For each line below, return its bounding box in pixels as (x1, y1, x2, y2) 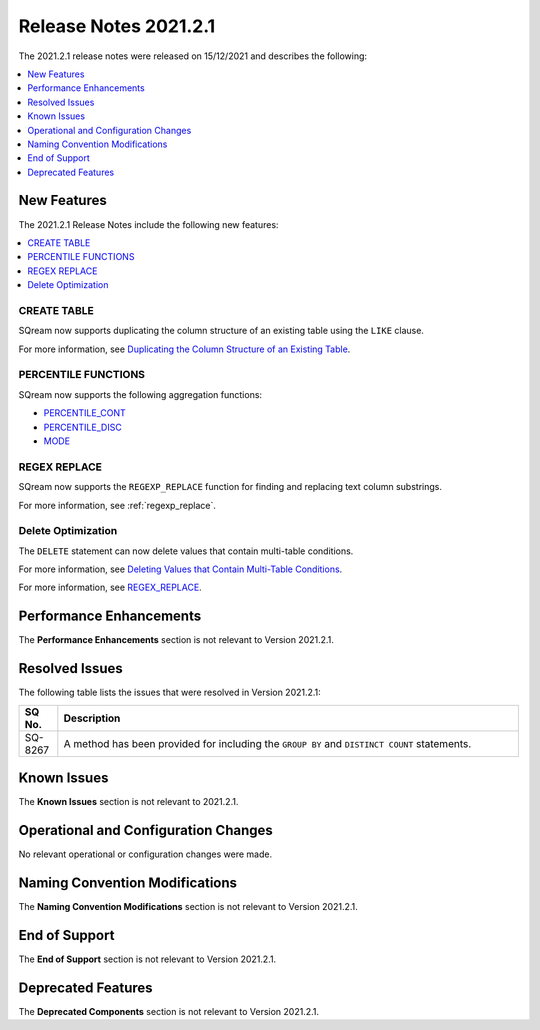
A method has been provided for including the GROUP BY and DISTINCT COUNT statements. (63, 736, 472, 750)
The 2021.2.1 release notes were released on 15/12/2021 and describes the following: (18, 50, 368, 62)
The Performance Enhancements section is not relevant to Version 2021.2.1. (18, 634, 335, 646)
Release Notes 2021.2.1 (18, 15, 216, 37)
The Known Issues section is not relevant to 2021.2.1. (18, 796, 239, 808)
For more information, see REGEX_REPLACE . (18, 581, 202, 594)
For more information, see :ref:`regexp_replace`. (18, 499, 217, 511)
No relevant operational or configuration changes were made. (18, 848, 273, 860)
